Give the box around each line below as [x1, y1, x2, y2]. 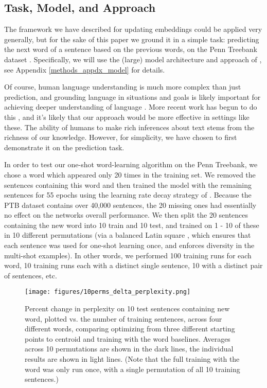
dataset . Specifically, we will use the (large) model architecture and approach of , [4, 54, 262, 64]
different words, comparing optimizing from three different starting [25, 323, 235, 334]
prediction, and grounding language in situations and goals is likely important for [4, 91, 261, 102]
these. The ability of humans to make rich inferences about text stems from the [4, 121, 255, 132]
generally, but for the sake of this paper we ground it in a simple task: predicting [4, 33, 259, 44]
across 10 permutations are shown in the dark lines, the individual [25, 343, 234, 354]
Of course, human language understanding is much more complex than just [4, 81, 241, 92]
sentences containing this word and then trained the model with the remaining [4, 179, 252, 190]
